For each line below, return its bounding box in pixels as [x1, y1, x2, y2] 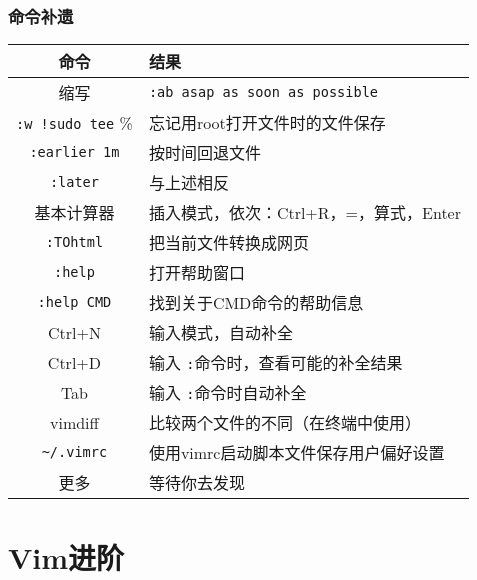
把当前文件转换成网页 [148, 231, 309, 255]
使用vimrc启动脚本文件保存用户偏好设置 [148, 441, 445, 465]
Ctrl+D [47, 350, 102, 374]
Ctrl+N [47, 320, 101, 344]
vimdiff [49, 410, 99, 434]
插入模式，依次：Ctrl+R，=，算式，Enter [148, 201, 461, 225]
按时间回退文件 [148, 141, 261, 165]
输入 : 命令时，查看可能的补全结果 [148, 351, 403, 375]
